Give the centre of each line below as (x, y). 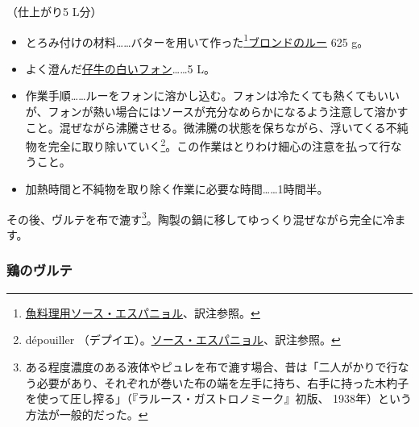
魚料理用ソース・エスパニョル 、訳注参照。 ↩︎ (143, 312)
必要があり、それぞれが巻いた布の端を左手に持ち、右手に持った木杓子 (223, 382)
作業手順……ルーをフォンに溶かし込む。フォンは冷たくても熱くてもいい (213, 95)
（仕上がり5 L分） (54, 11)
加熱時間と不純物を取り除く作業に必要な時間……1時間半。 (177, 189)
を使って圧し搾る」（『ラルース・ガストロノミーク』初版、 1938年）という (219, 398)
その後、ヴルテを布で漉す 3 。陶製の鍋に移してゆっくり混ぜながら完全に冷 (201, 218)
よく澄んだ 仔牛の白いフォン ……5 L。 (120, 68)
